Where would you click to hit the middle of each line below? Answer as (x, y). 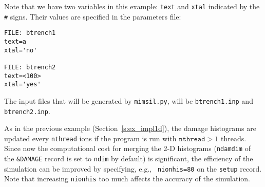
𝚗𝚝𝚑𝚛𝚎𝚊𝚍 (192, 139)
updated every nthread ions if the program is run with (90, 138)
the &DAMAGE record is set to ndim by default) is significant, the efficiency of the (129, 158)
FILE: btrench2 (30, 67)
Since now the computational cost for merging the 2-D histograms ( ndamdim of (127, 148)
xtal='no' (21, 50)
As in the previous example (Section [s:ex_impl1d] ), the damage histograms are (130, 128)
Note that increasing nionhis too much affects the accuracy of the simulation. (127, 179)
